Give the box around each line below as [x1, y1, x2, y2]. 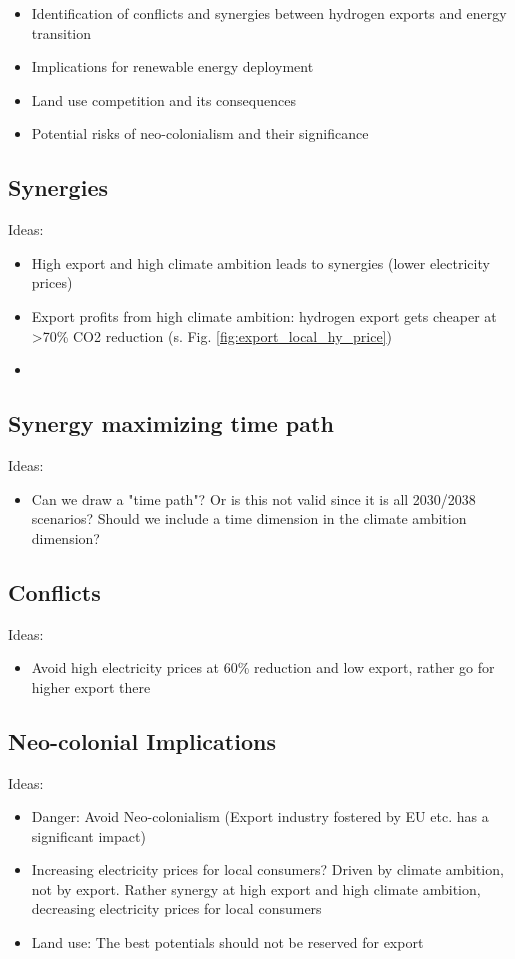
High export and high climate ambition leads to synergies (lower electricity [31, 252, 490, 273]
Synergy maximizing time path [8, 408, 334, 439]
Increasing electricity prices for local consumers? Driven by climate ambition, [31, 859, 504, 880]
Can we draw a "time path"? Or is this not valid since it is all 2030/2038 [31, 488, 476, 509]
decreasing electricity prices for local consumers [31, 898, 322, 919]
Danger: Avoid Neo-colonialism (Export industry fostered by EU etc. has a [31, 806, 489, 827]
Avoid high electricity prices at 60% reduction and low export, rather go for [31, 657, 495, 678]
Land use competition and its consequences [31, 89, 296, 110]
